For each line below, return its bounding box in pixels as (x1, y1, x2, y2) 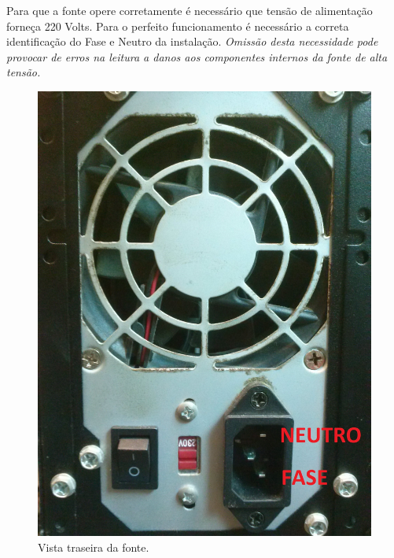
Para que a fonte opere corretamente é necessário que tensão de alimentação (6, 2, 373, 18)
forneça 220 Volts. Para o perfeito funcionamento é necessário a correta (6, 17, 349, 34)
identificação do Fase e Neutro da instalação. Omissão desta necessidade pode (6, 33, 378, 50)
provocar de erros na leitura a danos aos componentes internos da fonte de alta (6, 48, 388, 65)
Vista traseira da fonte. (38, 538, 149, 555)
